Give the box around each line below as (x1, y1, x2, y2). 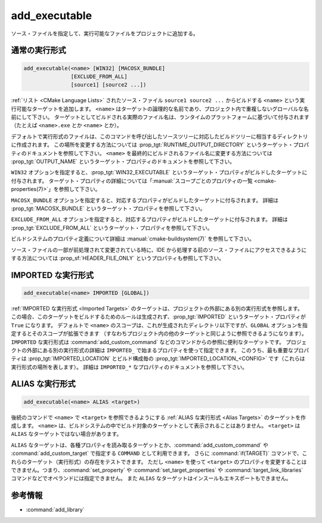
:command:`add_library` (26, 506, 85, 513)
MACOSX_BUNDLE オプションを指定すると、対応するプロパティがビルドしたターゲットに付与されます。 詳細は (11, 196, 278, 204)
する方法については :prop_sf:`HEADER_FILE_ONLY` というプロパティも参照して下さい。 (11, 254, 225, 261)
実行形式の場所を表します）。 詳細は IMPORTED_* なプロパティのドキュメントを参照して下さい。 (11, 363, 247, 370)
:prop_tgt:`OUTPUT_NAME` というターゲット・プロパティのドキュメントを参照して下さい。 (11, 158, 236, 165)
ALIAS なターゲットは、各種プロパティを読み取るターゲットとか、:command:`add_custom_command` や (11, 441, 268, 448)
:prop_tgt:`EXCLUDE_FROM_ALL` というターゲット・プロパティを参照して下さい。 (11, 224, 213, 231)
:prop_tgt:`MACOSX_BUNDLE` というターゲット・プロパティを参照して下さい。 (11, 205, 206, 212)
